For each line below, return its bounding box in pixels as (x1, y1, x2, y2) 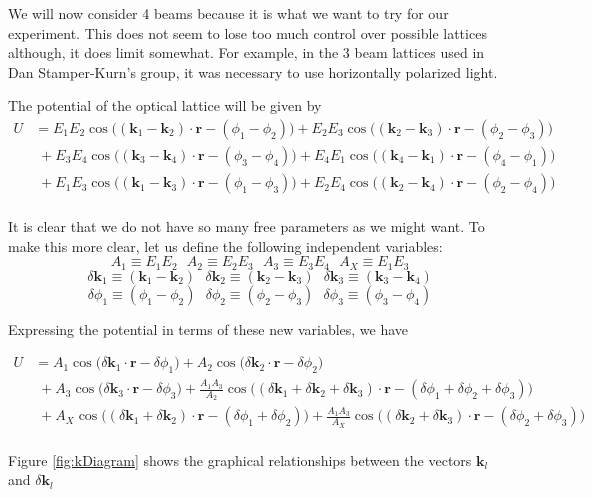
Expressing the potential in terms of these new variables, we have (8, 318, 409, 339)
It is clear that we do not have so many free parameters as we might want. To (8, 216, 485, 237)
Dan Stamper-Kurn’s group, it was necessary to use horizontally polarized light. (8, 61, 498, 82)
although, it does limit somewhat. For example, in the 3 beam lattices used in (8, 42, 485, 63)
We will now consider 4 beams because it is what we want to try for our (8, 3, 449, 23)
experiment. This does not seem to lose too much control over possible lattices (8, 22, 487, 43)
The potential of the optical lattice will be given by (8, 95, 322, 116)
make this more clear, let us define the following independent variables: (8, 235, 443, 256)
